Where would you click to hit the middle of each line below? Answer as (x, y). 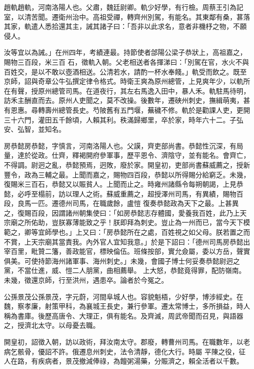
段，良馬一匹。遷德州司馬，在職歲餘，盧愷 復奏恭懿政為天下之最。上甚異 (121, 203)
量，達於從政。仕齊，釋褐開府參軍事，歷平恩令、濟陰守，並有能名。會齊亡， (127, 155)
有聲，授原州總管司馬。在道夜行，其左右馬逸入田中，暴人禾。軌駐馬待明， (130, 90)
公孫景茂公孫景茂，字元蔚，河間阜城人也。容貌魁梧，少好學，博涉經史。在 (124, 296)
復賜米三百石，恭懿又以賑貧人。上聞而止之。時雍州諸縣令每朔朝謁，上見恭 (124, 184)
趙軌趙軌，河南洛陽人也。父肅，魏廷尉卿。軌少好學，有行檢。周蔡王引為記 (124, 7)
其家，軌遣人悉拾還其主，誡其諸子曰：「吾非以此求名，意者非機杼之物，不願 (125, 26)
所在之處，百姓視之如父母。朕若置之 (185, 232)
